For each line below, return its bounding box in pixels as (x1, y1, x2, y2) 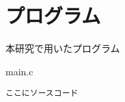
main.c (5, 64, 33, 78)
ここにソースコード (5, 88, 79, 99)
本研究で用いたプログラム (5, 41, 120, 55)
